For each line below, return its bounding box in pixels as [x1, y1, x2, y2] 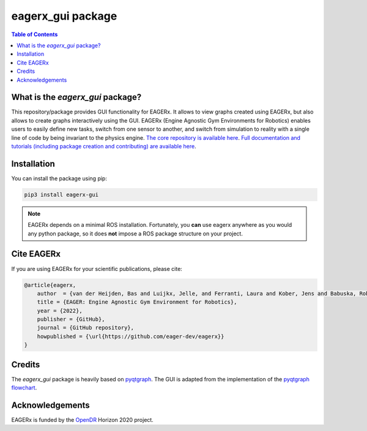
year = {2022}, [37, 307, 83, 314]
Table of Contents [11, 31, 58, 38]
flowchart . [11, 384, 37, 392]
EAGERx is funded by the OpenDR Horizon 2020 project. [11, 416, 154, 424]
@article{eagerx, [24, 281, 76, 288]
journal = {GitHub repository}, [37, 324, 135, 331]
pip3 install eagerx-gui [24, 191, 99, 198]
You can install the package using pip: [11, 175, 107, 182]
